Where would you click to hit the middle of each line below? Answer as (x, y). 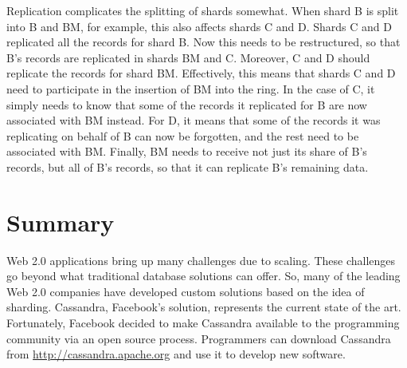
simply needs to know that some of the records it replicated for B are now (187, 104)
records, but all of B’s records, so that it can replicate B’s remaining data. (188, 166)
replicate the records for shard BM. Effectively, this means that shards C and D (201, 73)
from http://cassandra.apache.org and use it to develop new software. (176, 354)
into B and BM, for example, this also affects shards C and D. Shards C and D (199, 26)
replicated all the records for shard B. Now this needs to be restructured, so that (203, 42)
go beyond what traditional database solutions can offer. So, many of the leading (203, 276)
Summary (61, 222)
